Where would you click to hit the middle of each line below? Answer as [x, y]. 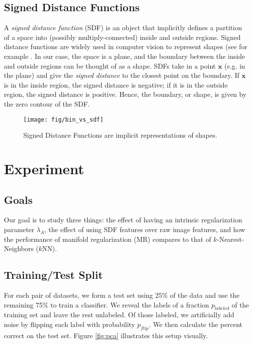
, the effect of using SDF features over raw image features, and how [145, 229]
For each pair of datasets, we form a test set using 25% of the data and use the [122, 295]
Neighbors [19, 248]
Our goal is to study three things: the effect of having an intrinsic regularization [123, 220]
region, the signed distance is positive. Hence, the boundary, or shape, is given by [125, 94]
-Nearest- [230, 239]
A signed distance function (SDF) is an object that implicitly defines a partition [123, 27]
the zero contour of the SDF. [47, 103]
